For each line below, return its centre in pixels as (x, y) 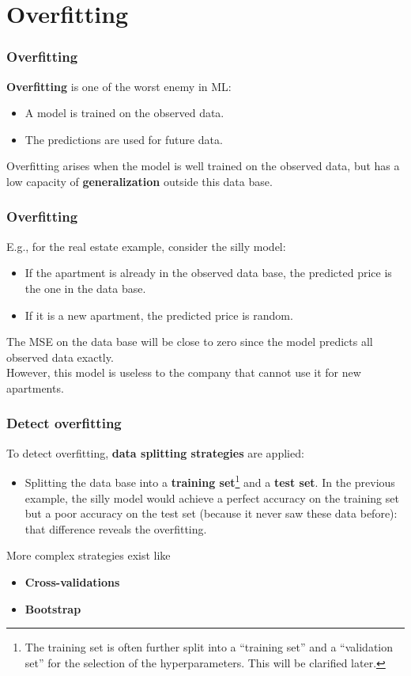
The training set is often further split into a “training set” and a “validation (209, 647)
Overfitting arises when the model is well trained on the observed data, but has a (203, 166)
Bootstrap (53, 608)
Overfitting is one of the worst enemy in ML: (119, 86)
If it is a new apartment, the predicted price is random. (159, 315)
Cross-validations (72, 581)
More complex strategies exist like (89, 555)
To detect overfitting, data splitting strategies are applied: (155, 452)
